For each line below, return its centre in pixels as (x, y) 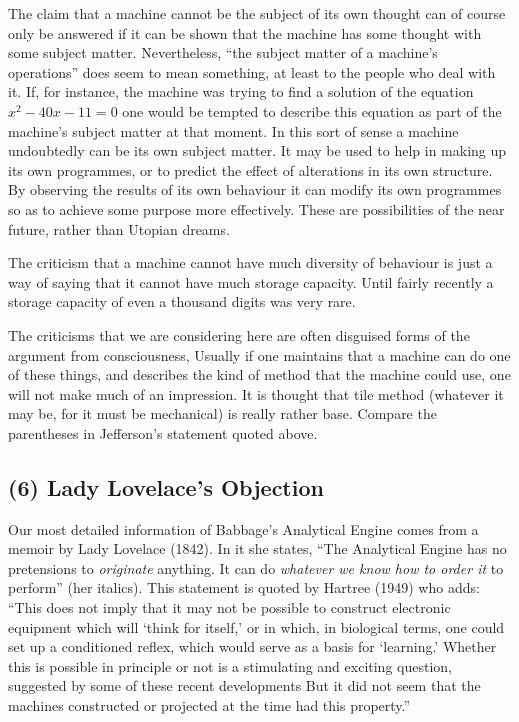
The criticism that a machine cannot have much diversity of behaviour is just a (250, 262)
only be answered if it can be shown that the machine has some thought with (245, 32)
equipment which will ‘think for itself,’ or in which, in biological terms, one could (256, 626)
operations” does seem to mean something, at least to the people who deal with (252, 71)
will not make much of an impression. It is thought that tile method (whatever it (256, 393)
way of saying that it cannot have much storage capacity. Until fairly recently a (251, 281)
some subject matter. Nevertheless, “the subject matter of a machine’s (223, 52)
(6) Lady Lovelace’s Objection (166, 486)
